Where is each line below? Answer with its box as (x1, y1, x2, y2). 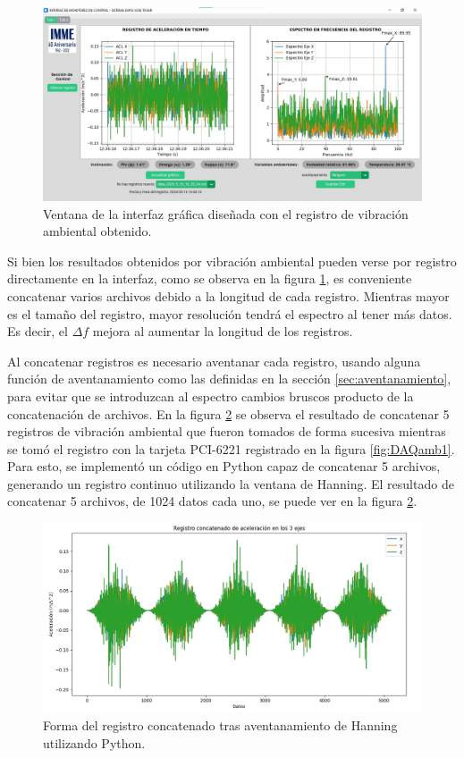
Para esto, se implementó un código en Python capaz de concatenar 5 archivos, (7, 457, 441, 476)
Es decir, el (7, 322, 68, 341)
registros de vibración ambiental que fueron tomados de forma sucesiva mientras (7, 422, 446, 441)
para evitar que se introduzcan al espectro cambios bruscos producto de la (7, 386, 414, 405)
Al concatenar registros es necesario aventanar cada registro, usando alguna (7, 351, 421, 370)
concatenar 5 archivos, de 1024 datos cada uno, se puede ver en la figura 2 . (7, 492, 418, 510)
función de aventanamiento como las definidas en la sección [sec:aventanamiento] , (7, 369, 451, 388)
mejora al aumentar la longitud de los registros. (92, 322, 353, 341)
